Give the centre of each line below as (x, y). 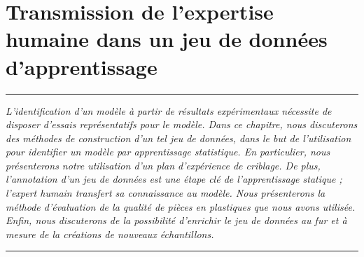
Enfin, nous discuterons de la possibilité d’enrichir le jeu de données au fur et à (176, 220)
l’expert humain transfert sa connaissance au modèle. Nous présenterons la (166, 193)
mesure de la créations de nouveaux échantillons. (110, 234)
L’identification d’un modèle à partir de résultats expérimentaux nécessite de (169, 110)
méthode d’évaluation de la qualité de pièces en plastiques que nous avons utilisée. (181, 206)
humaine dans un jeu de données (167, 39)
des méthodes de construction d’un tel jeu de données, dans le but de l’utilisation (178, 138)
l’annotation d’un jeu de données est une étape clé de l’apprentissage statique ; (174, 179)
